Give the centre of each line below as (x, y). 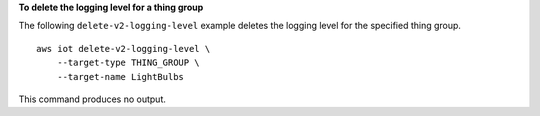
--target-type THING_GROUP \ (128, 63)
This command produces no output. (92, 99)
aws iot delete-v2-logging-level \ (123, 48)
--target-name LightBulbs (120, 76)
